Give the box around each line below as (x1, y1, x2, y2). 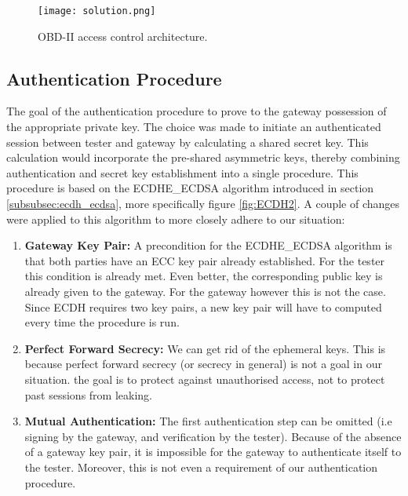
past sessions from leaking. (24, 386, 152, 403)
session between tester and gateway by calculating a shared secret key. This (6, 133, 369, 150)
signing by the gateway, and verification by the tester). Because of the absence (24, 428, 402, 444)
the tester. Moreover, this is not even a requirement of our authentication (24, 458, 378, 475)
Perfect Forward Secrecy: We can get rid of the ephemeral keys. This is (24, 340, 386, 356)
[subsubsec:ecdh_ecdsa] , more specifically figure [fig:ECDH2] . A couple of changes (6, 195, 400, 212)
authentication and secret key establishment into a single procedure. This (6, 164, 359, 181)
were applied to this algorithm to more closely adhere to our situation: (6, 210, 345, 227)
